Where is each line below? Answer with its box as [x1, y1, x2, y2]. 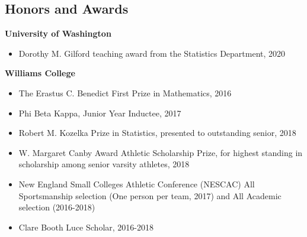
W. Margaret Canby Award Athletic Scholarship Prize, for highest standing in [18, 146, 303, 158]
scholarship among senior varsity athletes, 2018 [18, 158, 190, 170]
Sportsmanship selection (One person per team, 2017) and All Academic [18, 189, 282, 202]
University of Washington [5, 27, 111, 40]
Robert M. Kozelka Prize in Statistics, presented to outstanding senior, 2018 [18, 126, 296, 139]
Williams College [5, 67, 75, 79]
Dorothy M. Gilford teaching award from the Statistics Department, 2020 [18, 47, 286, 59]
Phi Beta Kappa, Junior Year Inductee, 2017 [18, 106, 181, 119]
